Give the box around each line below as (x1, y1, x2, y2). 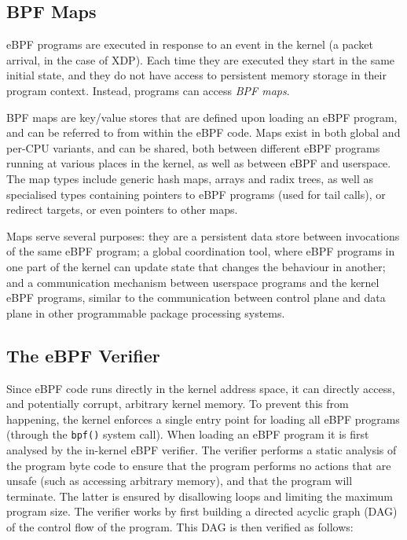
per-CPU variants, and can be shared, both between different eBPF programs (6, 139, 380, 156)
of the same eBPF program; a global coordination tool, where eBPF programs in (6, 243, 395, 259)
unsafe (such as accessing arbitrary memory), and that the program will (6, 472, 353, 489)
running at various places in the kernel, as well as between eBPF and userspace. (6, 155, 391, 171)
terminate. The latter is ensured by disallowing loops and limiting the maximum (6, 487, 393, 504)
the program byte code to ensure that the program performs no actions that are (6, 457, 391, 473)
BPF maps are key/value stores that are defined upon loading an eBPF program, (6, 108, 398, 125)
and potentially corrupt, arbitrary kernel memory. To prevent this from (6, 395, 349, 412)
